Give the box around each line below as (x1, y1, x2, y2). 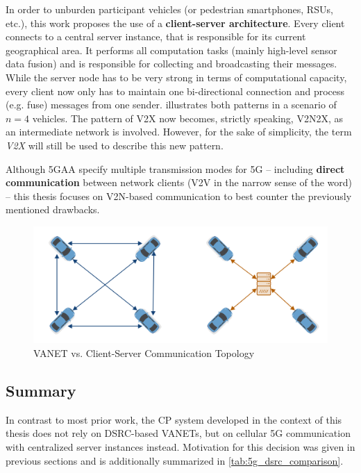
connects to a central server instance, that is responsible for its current (6, 29, 306, 44)
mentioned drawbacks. (6, 202, 100, 217)
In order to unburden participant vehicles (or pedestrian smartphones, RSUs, (6, 2, 333, 16)
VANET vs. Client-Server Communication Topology (33, 346, 255, 360)
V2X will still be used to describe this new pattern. (6, 138, 224, 152)
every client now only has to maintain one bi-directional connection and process (6, 83, 345, 98)
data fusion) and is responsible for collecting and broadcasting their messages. (6, 56, 337, 71)
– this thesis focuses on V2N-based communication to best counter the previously (6, 188, 352, 203)
